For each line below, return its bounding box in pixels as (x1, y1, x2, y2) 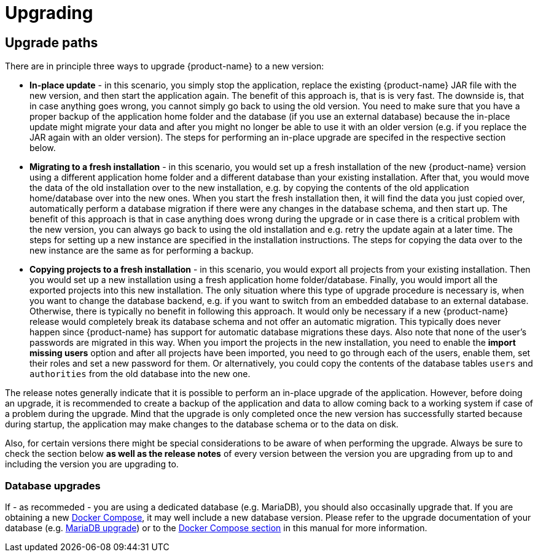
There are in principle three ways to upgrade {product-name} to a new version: (5, 61, 324, 72)
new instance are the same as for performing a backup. (29, 245, 254, 256)
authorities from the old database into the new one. (29, 368, 251, 380)
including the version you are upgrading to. (5, 459, 179, 470)
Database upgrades (5, 479, 101, 492)
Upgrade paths (5, 34, 98, 50)
